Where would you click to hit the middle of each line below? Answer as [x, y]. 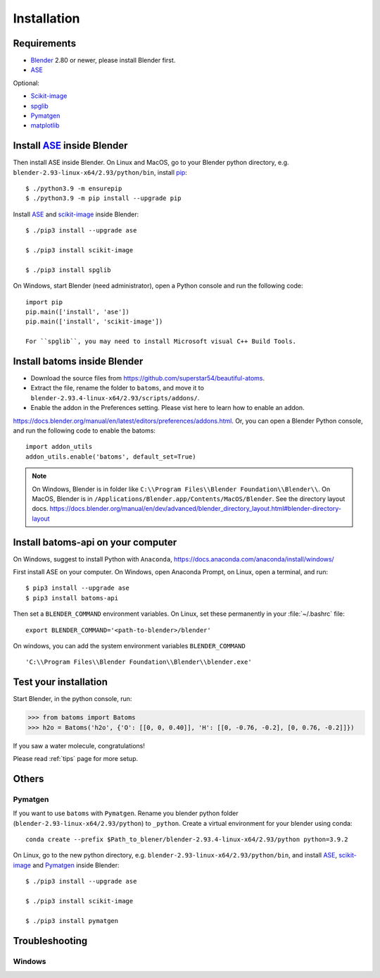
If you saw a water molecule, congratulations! [79, 745]
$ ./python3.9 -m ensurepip [74, 189]
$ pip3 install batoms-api [72, 598]
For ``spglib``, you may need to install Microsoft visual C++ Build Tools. [161, 341]
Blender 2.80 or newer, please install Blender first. [103, 61]
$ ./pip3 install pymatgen [72, 921]
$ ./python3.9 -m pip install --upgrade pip [104, 198]
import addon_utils [59, 447]
